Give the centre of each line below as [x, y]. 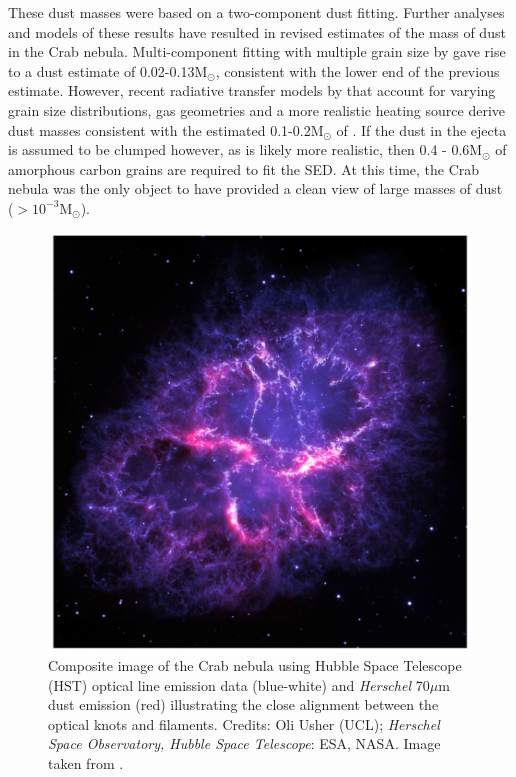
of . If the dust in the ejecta [421, 129]
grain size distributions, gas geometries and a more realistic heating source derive [256, 109]
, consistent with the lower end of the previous [357, 70]
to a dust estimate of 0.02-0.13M [108, 70]
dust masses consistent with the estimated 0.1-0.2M [166, 129]
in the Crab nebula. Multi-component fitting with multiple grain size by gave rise [257, 51]
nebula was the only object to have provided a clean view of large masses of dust [255, 188]
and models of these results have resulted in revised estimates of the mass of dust [257, 31]
